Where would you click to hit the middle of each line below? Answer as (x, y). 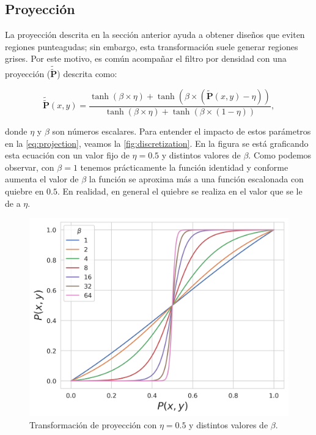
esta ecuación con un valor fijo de (67, 155)
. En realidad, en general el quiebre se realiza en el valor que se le (180, 191)
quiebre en (24, 191)
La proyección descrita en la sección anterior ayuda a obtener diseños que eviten (155, 35)
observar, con (30, 167)
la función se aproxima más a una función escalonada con (196, 179)
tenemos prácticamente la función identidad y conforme (184, 167)
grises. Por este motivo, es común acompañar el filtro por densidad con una (146, 58)
